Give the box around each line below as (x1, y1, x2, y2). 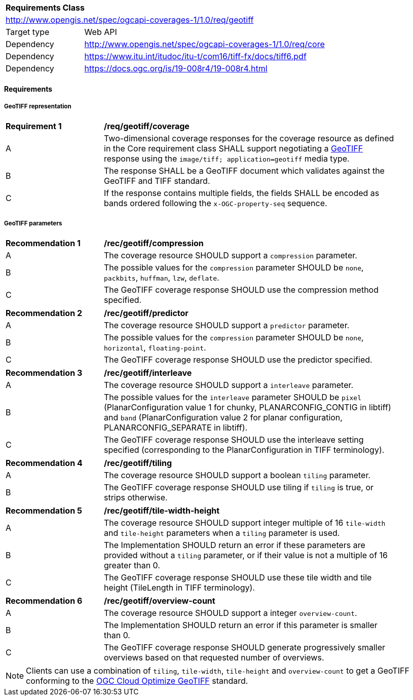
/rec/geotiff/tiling (104, 458, 172, 469)
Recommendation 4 (6, 458, 83, 469)
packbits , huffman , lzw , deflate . (104, 273, 219, 283)
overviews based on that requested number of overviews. (104, 652, 324, 663)
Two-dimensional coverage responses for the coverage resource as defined (104, 133, 394, 144)
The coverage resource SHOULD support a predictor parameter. (104, 320, 350, 331)
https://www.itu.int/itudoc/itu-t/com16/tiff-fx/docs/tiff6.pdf (84, 51, 307, 61)
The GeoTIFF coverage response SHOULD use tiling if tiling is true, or (104, 482, 374, 493)
